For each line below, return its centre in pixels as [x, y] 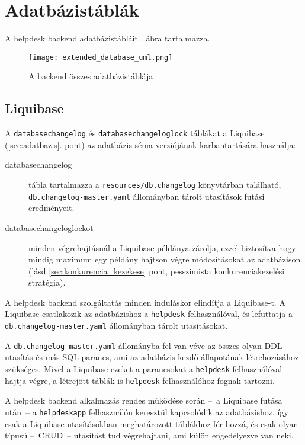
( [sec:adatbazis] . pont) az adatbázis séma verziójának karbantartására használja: [150, 144]
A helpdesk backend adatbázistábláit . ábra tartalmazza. [107, 38]
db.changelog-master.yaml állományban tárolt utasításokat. [116, 326]
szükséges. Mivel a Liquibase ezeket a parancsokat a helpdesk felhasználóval [144, 369]
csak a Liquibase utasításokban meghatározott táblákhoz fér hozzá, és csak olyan [152, 423]
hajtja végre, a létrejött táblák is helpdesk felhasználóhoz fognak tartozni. [140, 380]
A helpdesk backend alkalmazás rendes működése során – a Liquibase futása [144, 400]
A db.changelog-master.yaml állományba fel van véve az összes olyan [133, 345]
